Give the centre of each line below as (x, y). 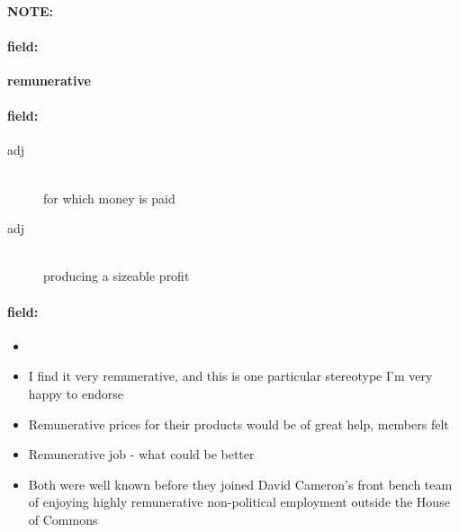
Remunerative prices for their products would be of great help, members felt (238, 424)
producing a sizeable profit (117, 276)
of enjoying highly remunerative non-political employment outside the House (239, 502)
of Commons (63, 519)
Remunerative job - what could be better (141, 454)
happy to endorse (76, 393)
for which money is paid (109, 198)
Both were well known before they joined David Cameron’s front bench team (240, 484)
